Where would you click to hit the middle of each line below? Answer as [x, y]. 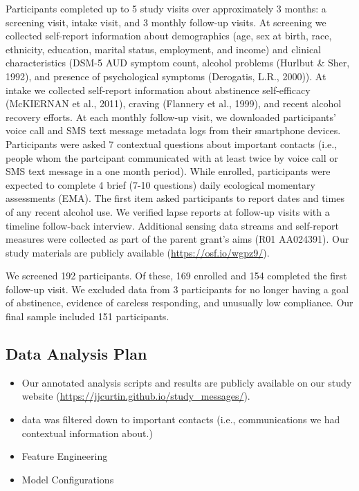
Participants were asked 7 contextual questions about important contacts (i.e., [172, 143]
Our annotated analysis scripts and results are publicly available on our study [187, 382]
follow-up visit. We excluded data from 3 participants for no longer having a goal [177, 289]
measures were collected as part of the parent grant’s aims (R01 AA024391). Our [177, 239]
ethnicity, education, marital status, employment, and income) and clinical [163, 49]
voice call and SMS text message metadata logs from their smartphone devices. [173, 130]
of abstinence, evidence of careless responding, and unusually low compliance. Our [179, 303]
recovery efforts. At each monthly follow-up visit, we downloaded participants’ [171, 117]
